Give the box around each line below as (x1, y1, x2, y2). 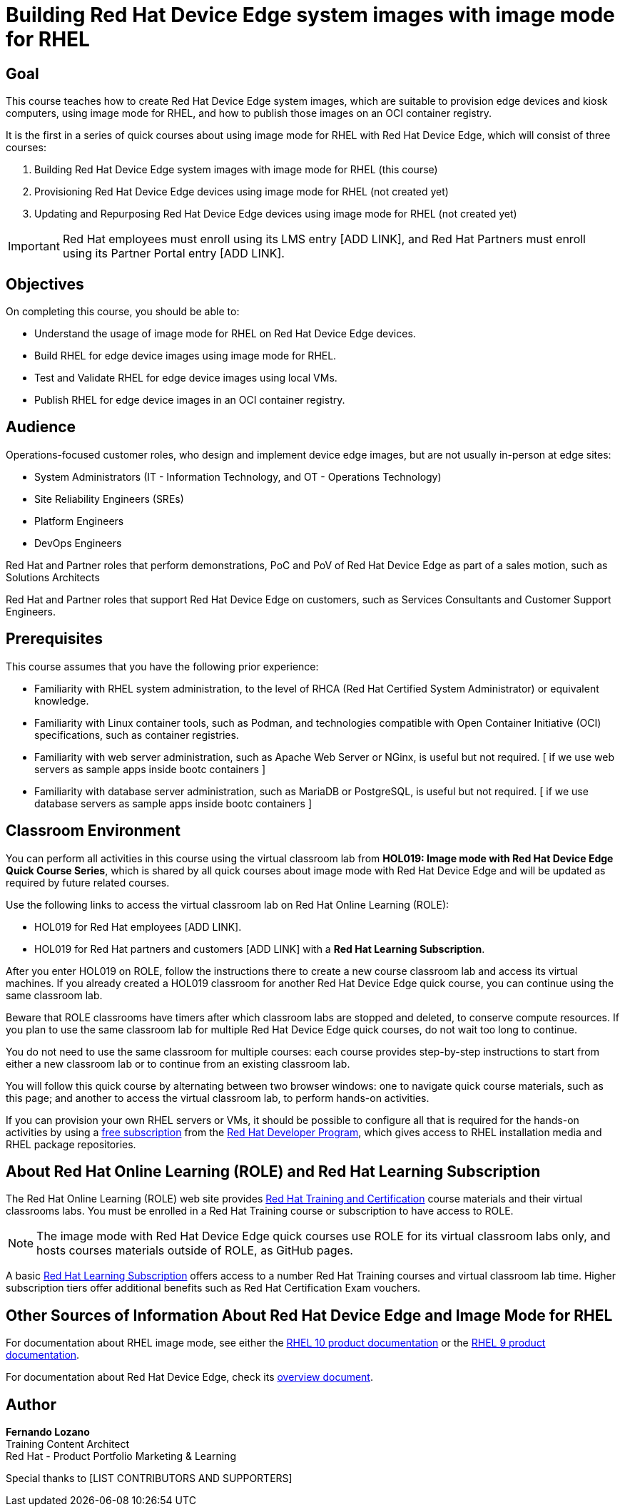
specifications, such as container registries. (34, 728, 239, 741)
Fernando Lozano (6, 1426, 90, 1439)
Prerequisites (6, 630, 103, 648)
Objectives (6, 275, 84, 293)
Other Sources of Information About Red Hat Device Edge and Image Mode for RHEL (6, 1306, 613, 1324)
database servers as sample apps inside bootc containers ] (34, 797, 312, 809)
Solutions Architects (6, 571, 100, 583)
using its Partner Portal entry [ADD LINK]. (62, 246, 285, 261)
